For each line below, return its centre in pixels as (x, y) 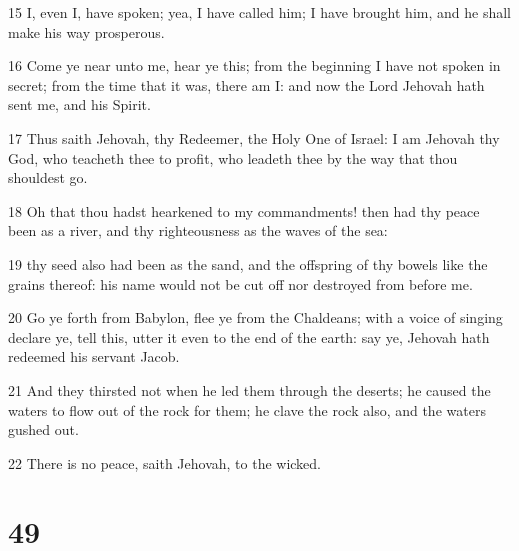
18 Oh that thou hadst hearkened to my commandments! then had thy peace (244, 210)
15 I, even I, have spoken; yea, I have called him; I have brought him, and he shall (259, 12)
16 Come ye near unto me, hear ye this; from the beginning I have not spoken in (254, 65)
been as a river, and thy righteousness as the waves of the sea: (198, 230)
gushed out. (43, 429)
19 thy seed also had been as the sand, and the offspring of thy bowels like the (248, 263)
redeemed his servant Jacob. (94, 356)
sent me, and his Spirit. (79, 104)
